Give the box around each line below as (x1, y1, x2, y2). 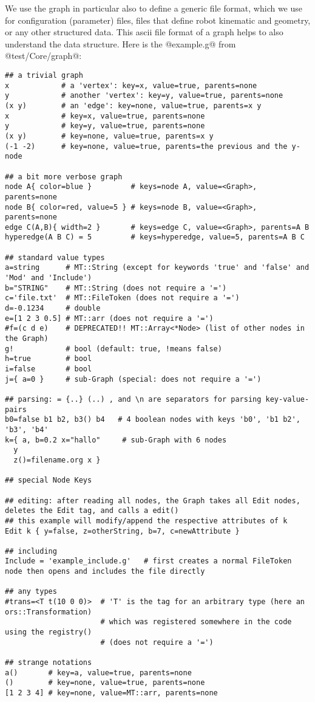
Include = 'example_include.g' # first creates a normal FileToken (5, 557, 292, 566)
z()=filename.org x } (13, 455, 101, 464)
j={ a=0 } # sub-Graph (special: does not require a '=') (5, 374, 262, 384)
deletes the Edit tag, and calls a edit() (5, 506, 179, 515)
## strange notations (5, 658, 92, 667)
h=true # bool (5, 354, 92, 363)
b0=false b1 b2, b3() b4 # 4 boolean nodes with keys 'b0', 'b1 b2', (5, 415, 300, 424)
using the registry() (5, 628, 92, 637)
